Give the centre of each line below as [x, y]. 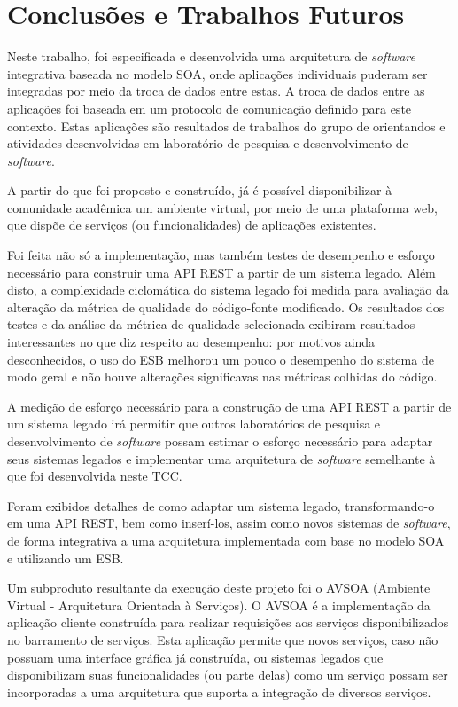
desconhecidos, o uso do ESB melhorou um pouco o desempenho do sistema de [221, 359]
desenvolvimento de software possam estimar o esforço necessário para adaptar [220, 441]
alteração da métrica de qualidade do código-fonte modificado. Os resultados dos [226, 306]
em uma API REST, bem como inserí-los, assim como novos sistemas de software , [229, 523]
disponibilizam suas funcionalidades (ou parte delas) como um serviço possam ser [228, 675]
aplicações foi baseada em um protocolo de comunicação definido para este [210, 108]
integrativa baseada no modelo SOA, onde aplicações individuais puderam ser [217, 73]
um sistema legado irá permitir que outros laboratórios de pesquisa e [194, 424]
